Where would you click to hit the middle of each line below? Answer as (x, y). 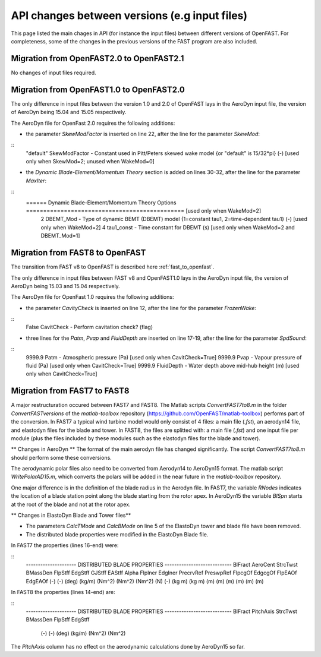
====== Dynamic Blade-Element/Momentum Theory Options (101, 203)
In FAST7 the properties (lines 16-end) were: (65, 545)
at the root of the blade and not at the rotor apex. (71, 504)
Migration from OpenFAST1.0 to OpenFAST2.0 (98, 89)
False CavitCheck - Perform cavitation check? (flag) (89, 327)
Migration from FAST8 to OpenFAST (78, 253)
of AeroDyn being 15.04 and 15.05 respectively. (69, 112)
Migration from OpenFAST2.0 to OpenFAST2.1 (97, 59)
